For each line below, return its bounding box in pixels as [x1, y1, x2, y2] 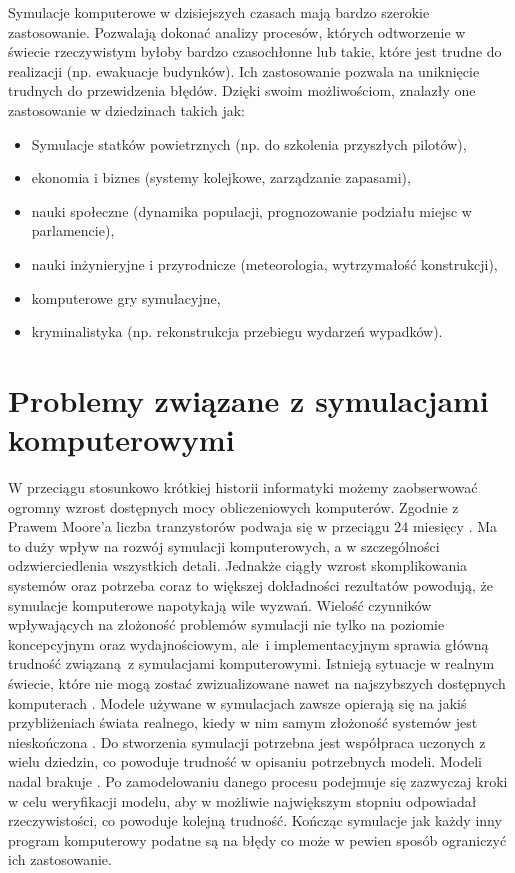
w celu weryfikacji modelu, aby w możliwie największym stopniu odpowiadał [8, 790, 477, 811]
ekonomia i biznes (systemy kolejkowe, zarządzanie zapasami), [31, 167, 411, 188]
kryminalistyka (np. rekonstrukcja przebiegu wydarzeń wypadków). [31, 321, 443, 342]
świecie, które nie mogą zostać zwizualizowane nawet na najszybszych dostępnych [8, 672, 506, 693]
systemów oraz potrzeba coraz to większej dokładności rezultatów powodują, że [8, 575, 493, 595]
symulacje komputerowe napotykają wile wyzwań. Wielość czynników [8, 594, 432, 615]
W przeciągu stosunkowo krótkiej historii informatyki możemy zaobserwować [8, 477, 478, 498]
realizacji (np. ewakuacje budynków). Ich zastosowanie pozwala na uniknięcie [8, 60, 480, 81]
